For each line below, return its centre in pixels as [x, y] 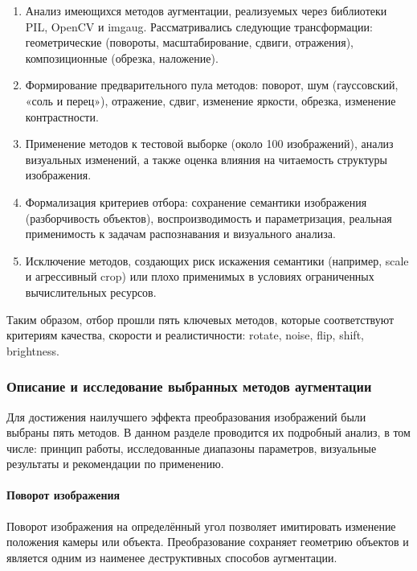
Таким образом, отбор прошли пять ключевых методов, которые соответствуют [200, 319]
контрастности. [62, 116]
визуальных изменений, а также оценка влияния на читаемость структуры [206, 159]
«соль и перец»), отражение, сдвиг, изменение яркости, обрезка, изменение [211, 100]
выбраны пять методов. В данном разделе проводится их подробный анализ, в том [208, 432]
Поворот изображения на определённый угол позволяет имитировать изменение [201, 526]
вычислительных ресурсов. [91, 292]
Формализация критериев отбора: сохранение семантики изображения [196, 201]
